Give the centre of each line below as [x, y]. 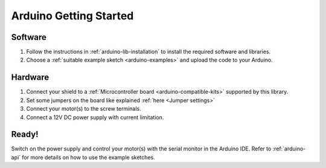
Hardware [30, 78]
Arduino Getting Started [72, 16]
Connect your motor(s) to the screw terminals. [84, 109]
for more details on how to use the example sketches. [88, 157]
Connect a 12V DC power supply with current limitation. [95, 117]
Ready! [25, 134]
